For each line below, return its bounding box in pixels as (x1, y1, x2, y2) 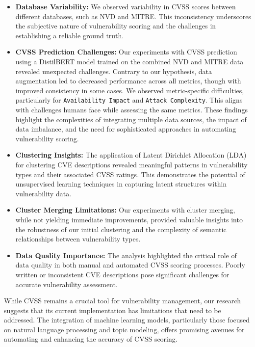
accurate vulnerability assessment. (15, 279, 118, 289)
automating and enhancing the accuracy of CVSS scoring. (4, 334, 178, 344)
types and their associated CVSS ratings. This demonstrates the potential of (15, 169, 245, 179)
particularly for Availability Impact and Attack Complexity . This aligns (15, 95, 243, 105)
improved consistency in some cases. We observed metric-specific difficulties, (15, 85, 244, 95)
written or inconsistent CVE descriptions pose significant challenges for (15, 269, 229, 279)
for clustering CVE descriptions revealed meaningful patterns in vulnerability (15, 159, 248, 169)
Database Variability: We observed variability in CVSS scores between (15, 1, 236, 11)
